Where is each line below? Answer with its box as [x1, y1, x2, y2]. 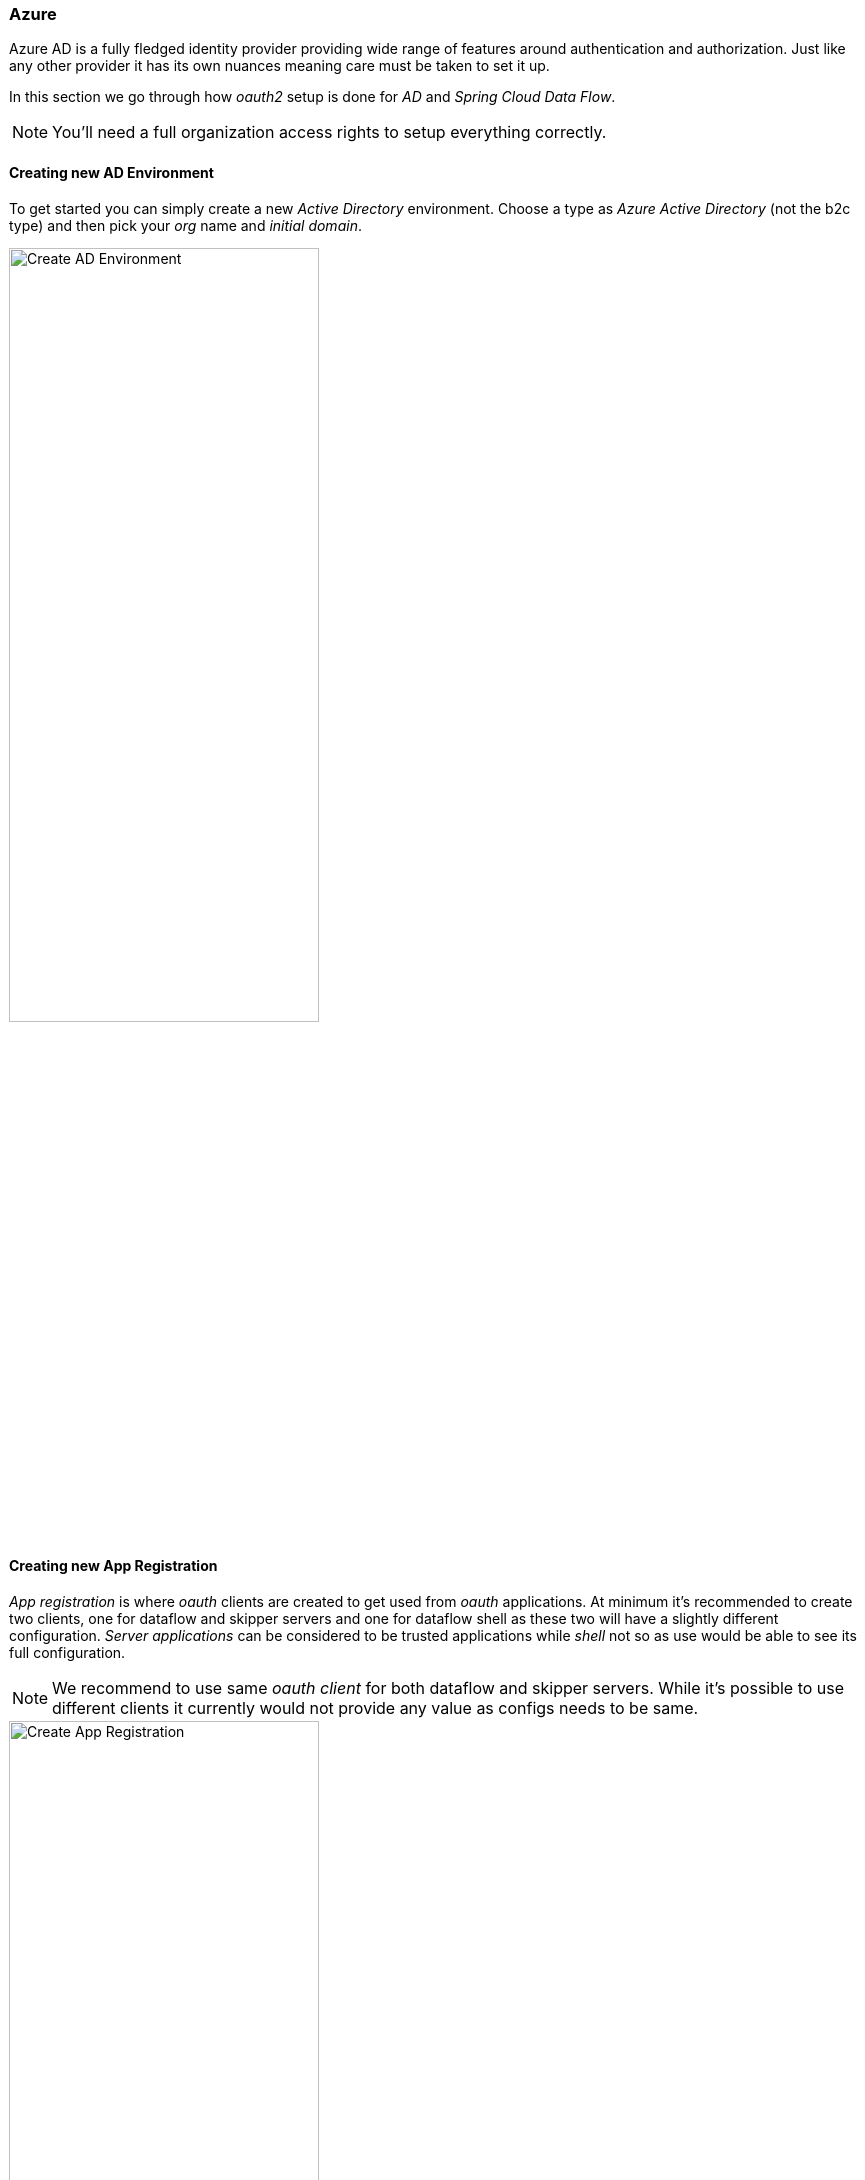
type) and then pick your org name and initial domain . [9, 216, 362, 234]
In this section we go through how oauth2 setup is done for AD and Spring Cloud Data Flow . [9, 88, 616, 106]
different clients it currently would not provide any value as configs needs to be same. [52, 1698, 699, 1718]
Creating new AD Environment [9, 163, 214, 181]
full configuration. [9, 1644, 126, 1661]
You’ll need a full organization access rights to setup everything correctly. [52, 122, 607, 143]
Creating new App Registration [9, 1557, 218, 1575]
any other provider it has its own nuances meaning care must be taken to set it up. [9, 57, 550, 75]
